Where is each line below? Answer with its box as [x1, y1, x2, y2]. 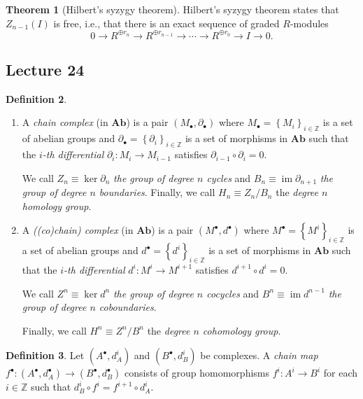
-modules [290, 15, 329, 30]
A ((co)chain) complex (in [22, 223, 134, 237]
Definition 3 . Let [6, 348, 85, 363]
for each [323, 365, 358, 380]
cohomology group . [202, 323, 281, 337]
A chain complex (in [22, 115, 108, 129]
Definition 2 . [6, 91, 67, 106]
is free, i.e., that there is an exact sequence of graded [53, 15, 280, 30]
